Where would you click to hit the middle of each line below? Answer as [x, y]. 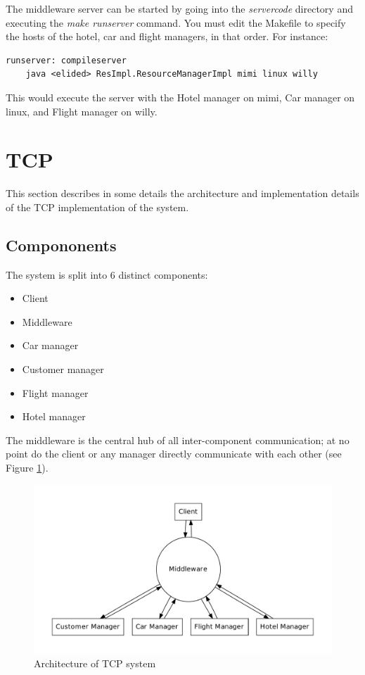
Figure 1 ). [27, 468]
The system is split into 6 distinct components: [107, 274]
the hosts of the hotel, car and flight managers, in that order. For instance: [167, 36]
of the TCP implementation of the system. [97, 207]
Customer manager [63, 369]
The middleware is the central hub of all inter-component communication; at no [178, 440]
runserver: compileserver [66, 60]
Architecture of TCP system [95, 663]
